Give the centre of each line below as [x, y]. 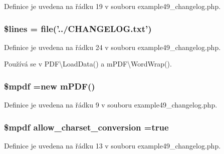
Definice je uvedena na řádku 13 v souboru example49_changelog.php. [113, 146]
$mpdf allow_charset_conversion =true [86, 127]
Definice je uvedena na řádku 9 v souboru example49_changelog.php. [111, 105]
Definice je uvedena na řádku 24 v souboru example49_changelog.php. [113, 47]
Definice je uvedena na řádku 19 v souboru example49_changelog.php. [113, 6]
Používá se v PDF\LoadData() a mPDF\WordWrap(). [88, 64]
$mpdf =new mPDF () [50, 86]
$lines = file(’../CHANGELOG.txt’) [78, 28]
